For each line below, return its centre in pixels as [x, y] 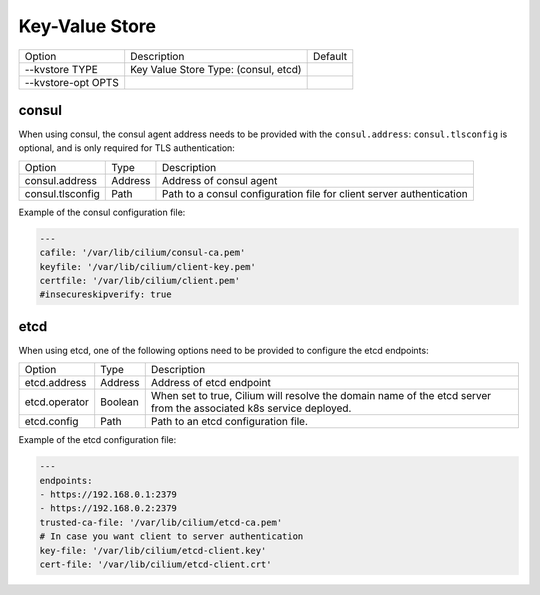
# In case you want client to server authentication [171, 536]
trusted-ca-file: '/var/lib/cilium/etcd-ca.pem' [161, 522]
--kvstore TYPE [61, 69]
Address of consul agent [219, 180]
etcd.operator [57, 402]
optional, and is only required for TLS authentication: [126, 148]
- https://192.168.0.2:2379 [108, 508]
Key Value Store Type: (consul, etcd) [216, 69]
